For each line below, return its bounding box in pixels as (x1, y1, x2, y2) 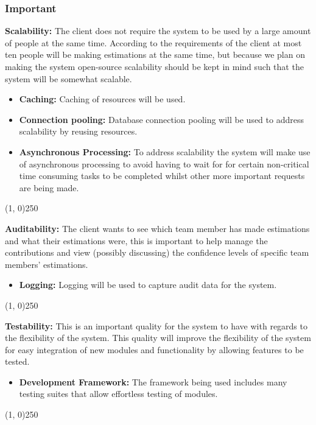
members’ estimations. (5, 258, 88, 270)
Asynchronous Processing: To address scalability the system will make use (19, 145, 311, 158)
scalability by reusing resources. (19, 125, 138, 138)
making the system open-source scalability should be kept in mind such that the (5, 60, 304, 72)
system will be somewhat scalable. (5, 72, 132, 85)
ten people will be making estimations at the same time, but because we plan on (5, 48, 305, 61)
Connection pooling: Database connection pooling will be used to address (19, 113, 304, 125)
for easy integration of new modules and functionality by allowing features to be (5, 343, 304, 356)
